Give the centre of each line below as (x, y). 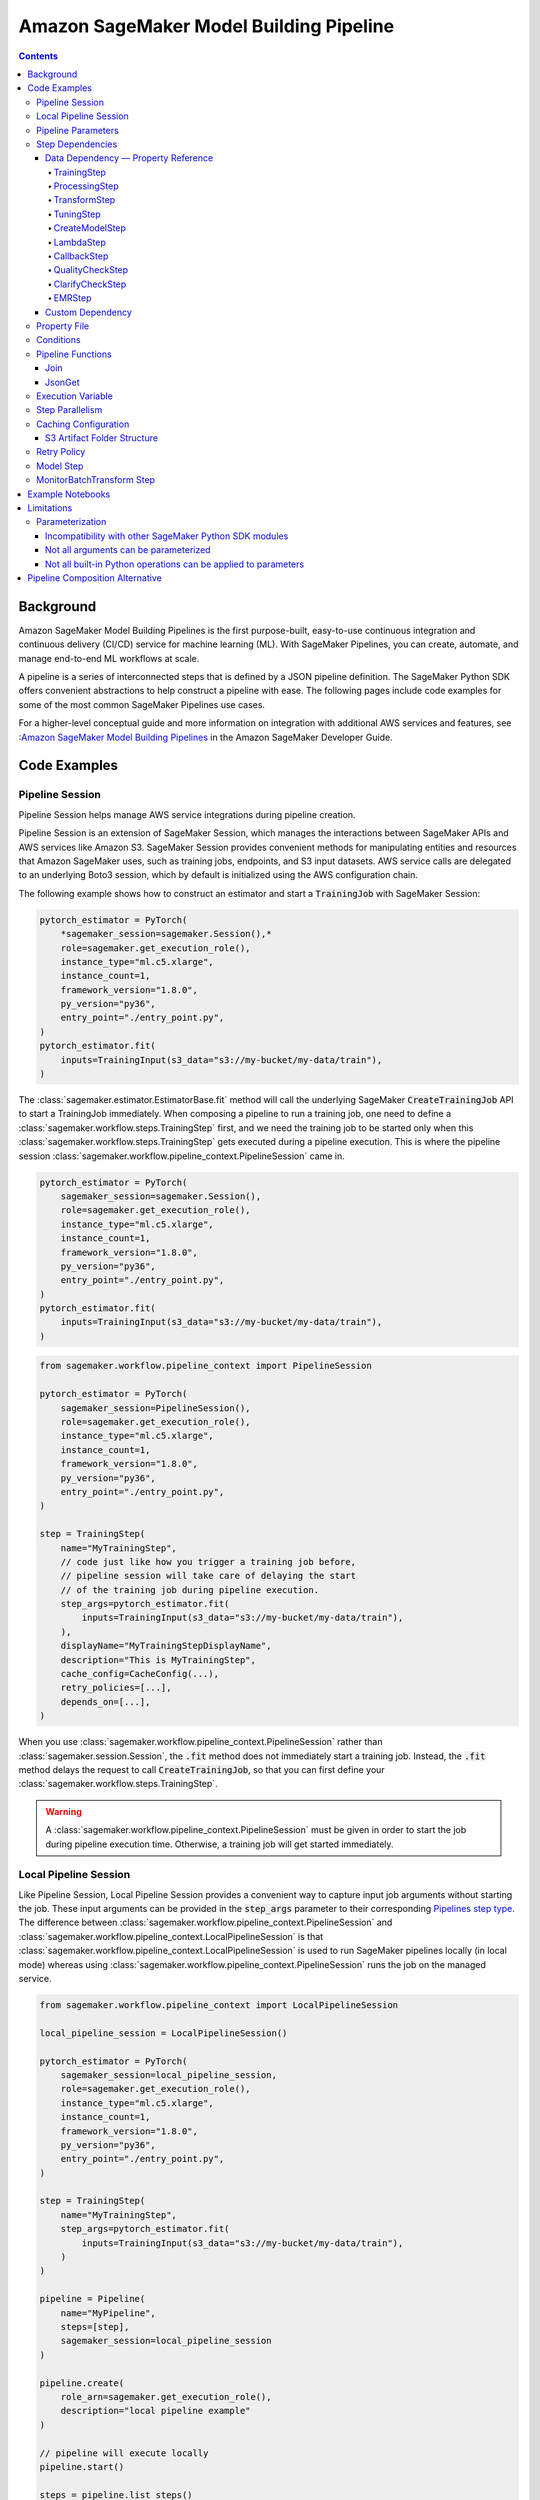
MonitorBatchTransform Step (95, 480)
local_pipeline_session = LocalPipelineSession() (163, 2033)
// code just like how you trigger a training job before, (208, 1561)
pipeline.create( (82, 2383)
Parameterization (71, 522)
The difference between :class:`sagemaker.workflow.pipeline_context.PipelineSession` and (205, 1922)
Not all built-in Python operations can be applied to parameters (175, 564)
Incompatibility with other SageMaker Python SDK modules (167, 536)
